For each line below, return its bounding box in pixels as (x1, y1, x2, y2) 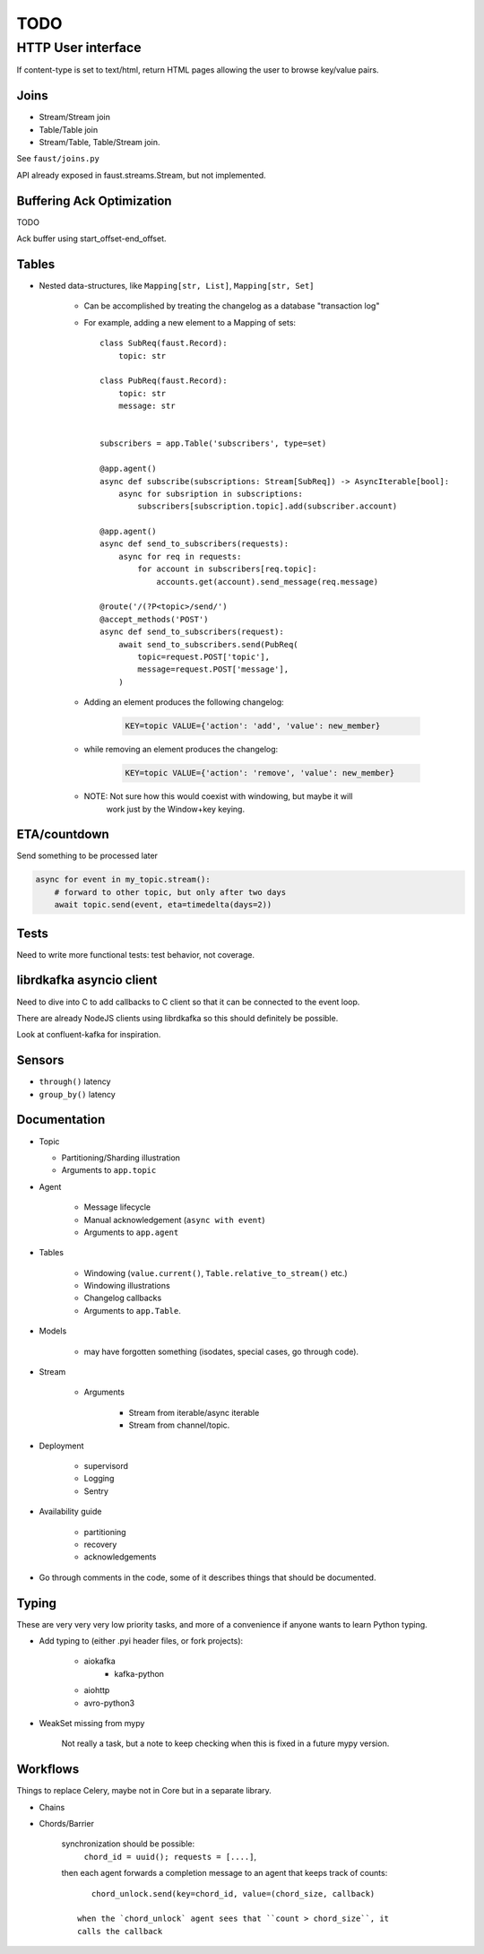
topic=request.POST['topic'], (137, 652, 271, 662)
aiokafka (83, 1655, 116, 1667)
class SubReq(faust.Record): (99, 338, 228, 349)
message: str (117, 401, 176, 412)
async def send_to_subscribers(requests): (99, 539, 290, 549)
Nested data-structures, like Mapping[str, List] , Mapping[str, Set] (39, 281, 315, 291)
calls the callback (77, 1926, 163, 1936)
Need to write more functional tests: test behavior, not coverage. (16, 949, 255, 960)
